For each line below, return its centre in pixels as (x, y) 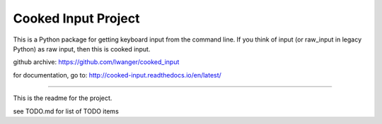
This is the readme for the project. (63, 98)
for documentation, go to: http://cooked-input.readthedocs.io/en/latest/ (117, 75)
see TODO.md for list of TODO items (66, 111)
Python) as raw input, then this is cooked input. (82, 49)
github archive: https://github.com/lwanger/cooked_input (96, 62)
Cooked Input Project (76, 18)
